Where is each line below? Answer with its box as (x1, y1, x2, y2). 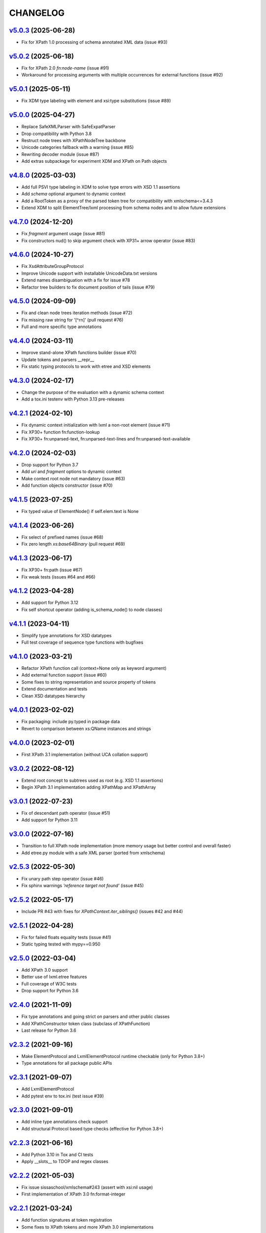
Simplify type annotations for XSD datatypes (21, 632, 112, 638)
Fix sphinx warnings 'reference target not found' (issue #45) (21, 882, 144, 888)
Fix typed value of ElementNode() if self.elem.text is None (21, 508, 139, 514)
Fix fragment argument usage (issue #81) (21, 231, 105, 237)
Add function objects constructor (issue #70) (21, 482, 113, 488)
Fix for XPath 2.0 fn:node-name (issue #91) (21, 65, 109, 71)
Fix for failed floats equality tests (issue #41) (21, 934, 111, 940)
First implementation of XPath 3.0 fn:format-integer (21, 1191, 126, 1197)
